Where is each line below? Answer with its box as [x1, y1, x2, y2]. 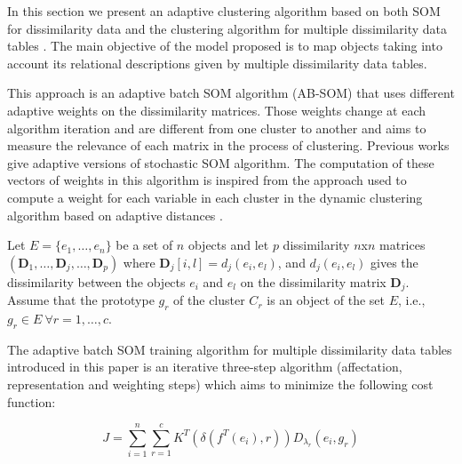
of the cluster [173, 291, 245, 309]
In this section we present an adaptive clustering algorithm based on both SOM [7, 2, 441, 20]
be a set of [115, 236, 173, 254]
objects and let [187, 236, 269, 254]
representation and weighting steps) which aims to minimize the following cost [7, 374, 434, 393]
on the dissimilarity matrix [240, 272, 386, 291]
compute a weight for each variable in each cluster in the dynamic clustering [7, 188, 423, 206]
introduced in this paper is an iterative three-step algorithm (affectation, [7, 357, 402, 376]
